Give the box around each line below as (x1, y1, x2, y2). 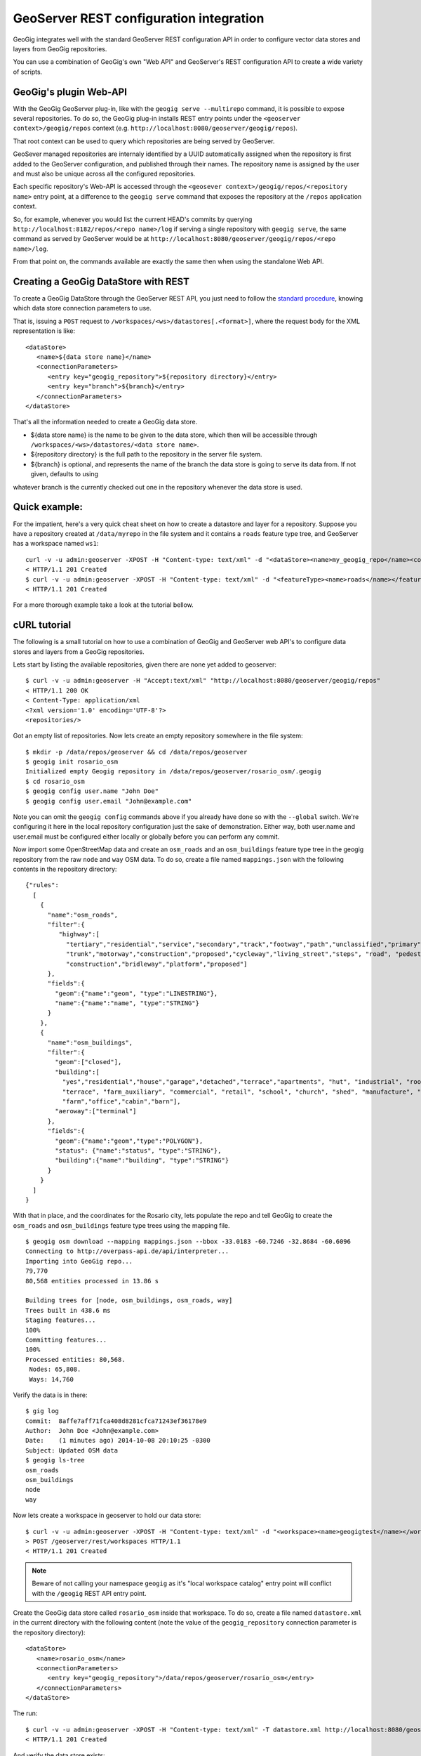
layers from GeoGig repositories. (13, 44, 107, 53)
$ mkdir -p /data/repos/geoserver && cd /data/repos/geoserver (25, 748, 248, 756)
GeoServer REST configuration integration (13, 11, 265, 26)
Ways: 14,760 (29, 1375, 74, 1383)
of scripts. (13, 67, 43, 76)
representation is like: (13, 327, 75, 335)
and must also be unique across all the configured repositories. (13, 169, 196, 178)
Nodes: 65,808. (29, 1365, 81, 1373)
